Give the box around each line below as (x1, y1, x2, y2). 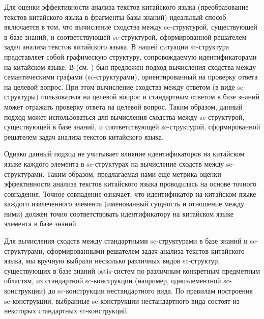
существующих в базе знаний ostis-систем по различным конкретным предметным (4, 265, 260, 276)
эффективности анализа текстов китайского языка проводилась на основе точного (4, 178, 256, 189)
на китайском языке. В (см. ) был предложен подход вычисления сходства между (4, 61, 256, 72)
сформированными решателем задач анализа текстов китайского (46, 245, 245, 256)
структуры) (4, 91, 39, 102)
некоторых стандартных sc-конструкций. (4, 305, 129, 316)
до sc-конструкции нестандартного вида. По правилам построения (48, 285, 253, 296)
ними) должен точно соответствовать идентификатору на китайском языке (4, 208, 234, 219)
